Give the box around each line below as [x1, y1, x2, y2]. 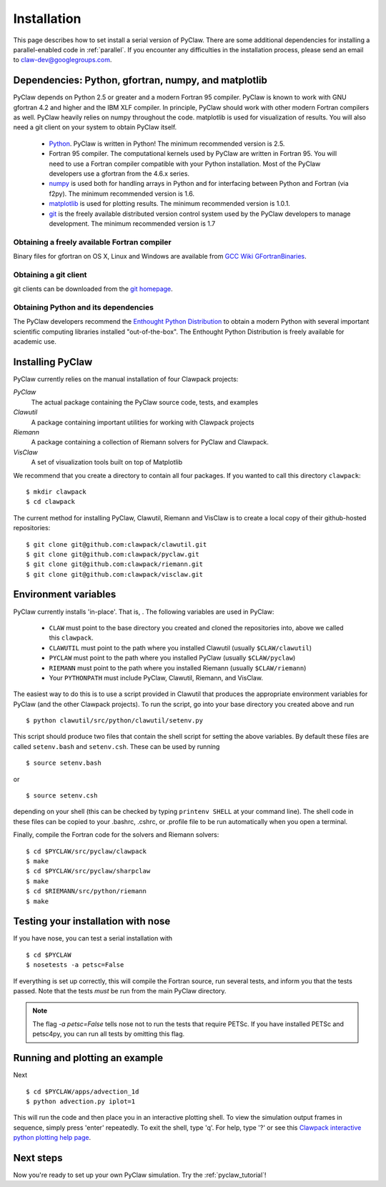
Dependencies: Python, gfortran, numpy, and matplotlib [13, 74, 267, 86]
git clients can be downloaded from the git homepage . [13, 284, 173, 293]
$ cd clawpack [26, 497, 75, 506]
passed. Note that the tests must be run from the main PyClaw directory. [13, 987, 227, 995]
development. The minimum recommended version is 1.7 [49, 219, 216, 228]
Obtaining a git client [13, 269, 87, 279]
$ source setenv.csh [26, 792, 98, 800]
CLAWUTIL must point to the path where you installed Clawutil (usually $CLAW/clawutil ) [49, 643, 312, 652]
